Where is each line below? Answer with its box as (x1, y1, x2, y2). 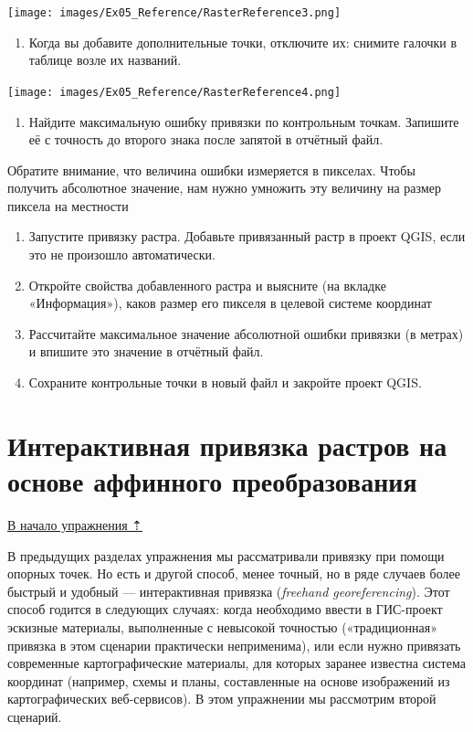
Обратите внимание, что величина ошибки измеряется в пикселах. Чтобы (7, 160, 415, 179)
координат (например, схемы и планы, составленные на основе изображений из (7, 671, 450, 690)
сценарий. (7, 706, 62, 726)
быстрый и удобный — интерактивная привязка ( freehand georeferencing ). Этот (7, 581, 450, 600)
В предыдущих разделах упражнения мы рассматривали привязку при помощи (7, 546, 445, 565)
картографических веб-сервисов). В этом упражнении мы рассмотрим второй (7, 689, 436, 708)
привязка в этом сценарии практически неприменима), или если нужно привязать (7, 635, 461, 654)
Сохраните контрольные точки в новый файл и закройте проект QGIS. (28, 373, 422, 392)
